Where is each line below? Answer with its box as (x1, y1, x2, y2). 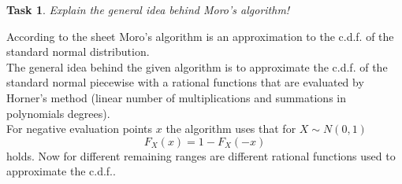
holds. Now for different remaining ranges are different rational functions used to (6, 147, 396, 164)
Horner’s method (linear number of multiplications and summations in (6, 89, 347, 105)
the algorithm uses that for (166, 120, 296, 137)
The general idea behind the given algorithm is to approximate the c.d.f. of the (6, 58, 388, 75)
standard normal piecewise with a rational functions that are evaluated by (6, 74, 364, 90)
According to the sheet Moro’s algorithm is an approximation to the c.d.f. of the (6, 28, 394, 44)
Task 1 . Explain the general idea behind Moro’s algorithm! (6, 2, 290, 17)
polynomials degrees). (6, 105, 110, 121)
